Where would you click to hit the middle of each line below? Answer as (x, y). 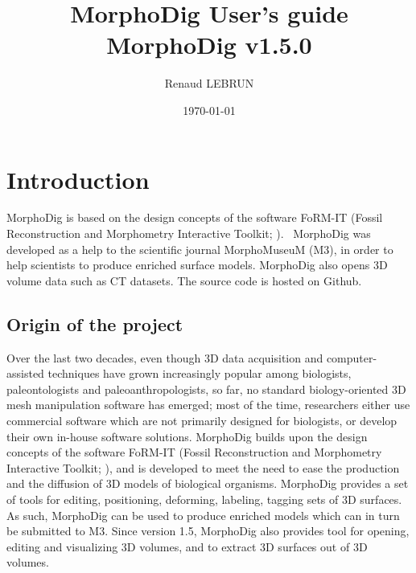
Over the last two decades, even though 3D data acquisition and (165, 357)
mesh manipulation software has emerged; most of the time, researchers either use (208, 405)
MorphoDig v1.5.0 (209, 45)
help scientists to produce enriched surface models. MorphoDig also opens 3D (197, 265)
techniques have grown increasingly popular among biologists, (200, 373)
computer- (352, 357)
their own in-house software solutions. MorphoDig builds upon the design (187, 436)
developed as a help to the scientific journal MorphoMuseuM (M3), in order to (200, 249)
